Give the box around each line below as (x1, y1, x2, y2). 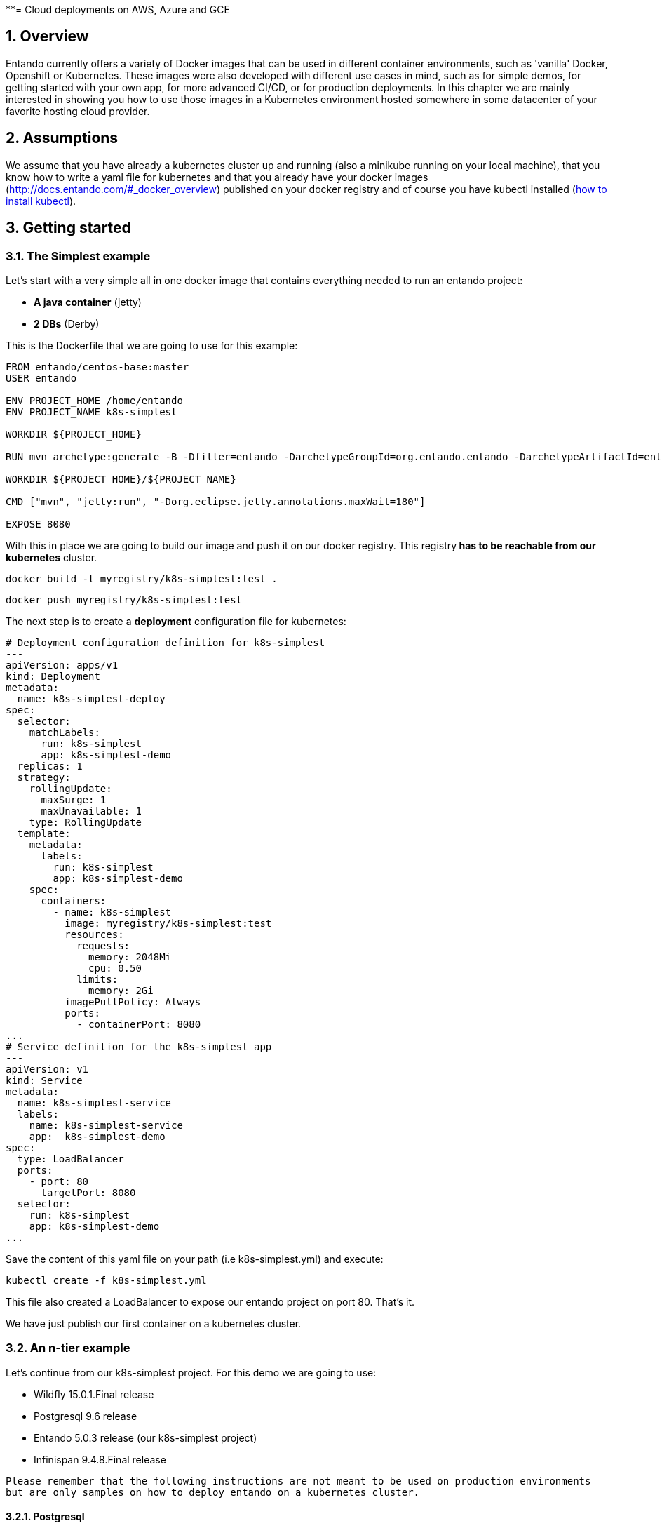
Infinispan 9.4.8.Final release (34, 1453, 166, 1466)
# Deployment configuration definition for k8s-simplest (6, 636, 325, 648)
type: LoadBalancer (17, 1153, 124, 1165)
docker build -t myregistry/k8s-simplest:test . (6, 572, 278, 584)
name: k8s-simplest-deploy (17, 692, 165, 704)
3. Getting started (6, 219, 131, 237)
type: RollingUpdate (29, 816, 142, 828)
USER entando (6, 372, 77, 384)
